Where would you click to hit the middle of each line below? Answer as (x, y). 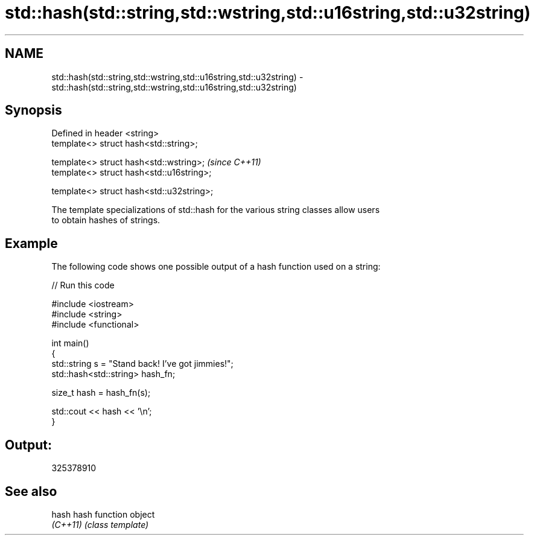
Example (31, 243)
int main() (70, 343)
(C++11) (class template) (100, 524)
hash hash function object (103, 514)
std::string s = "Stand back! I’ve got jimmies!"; (142, 364)
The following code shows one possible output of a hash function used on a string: (216, 267)
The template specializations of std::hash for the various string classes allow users (216, 210)
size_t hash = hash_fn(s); (101, 393)
